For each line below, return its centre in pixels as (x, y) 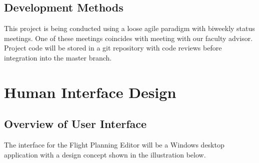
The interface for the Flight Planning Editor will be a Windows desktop (114, 145)
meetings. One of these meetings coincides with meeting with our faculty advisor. (128, 38)
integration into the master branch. (58, 57)
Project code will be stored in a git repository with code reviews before (113, 48)
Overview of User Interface (75, 124)
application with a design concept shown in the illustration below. (105, 154)
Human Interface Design (90, 92)
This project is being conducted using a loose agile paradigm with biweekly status (129, 28)
